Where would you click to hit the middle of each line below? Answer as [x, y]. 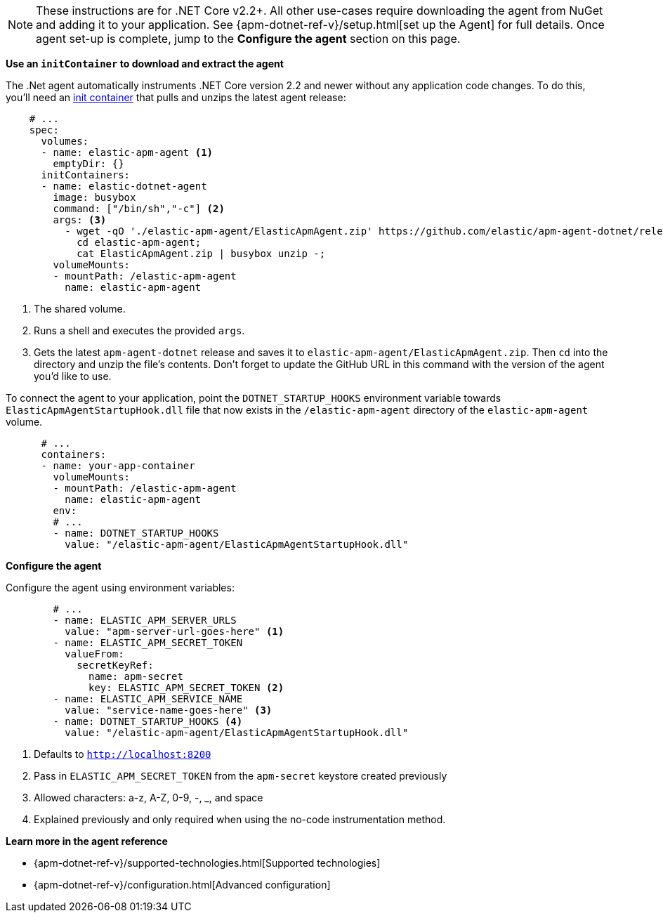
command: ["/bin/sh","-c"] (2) [139, 209]
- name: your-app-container [118, 466]
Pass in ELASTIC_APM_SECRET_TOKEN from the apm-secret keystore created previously [241, 776]
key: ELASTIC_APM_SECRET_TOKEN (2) [186, 688]
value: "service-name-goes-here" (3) [169, 710]
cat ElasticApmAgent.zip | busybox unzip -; [201, 254]
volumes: [65, 141]
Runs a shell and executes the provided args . [139, 330]
